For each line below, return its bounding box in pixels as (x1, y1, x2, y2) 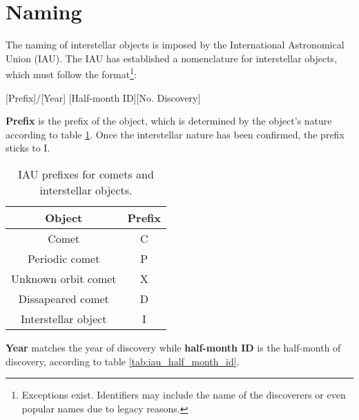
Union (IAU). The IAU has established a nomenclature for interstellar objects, (6, 51, 338, 65)
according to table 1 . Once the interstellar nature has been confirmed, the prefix (6, 127, 345, 141)
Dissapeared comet (18, 290, 109, 307)
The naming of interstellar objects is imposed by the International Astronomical (6, 37, 345, 52)
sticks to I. (6, 140, 50, 155)
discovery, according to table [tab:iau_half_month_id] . (6, 354, 240, 368)
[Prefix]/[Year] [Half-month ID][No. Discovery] (6, 90, 201, 104)
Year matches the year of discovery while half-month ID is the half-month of (6, 340, 341, 354)
